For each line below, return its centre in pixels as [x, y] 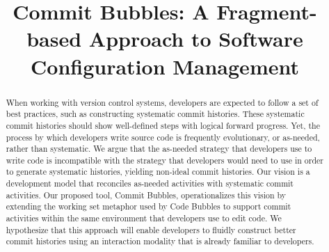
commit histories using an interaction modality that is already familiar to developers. [160, 241]
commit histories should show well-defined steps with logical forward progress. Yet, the [163, 125]
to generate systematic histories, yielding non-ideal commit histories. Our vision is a [158, 172]
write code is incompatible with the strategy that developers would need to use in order [165, 160]
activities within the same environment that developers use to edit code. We [144, 218]
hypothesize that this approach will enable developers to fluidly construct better [151, 229]
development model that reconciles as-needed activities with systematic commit [150, 183]
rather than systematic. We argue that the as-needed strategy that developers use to [159, 149]
